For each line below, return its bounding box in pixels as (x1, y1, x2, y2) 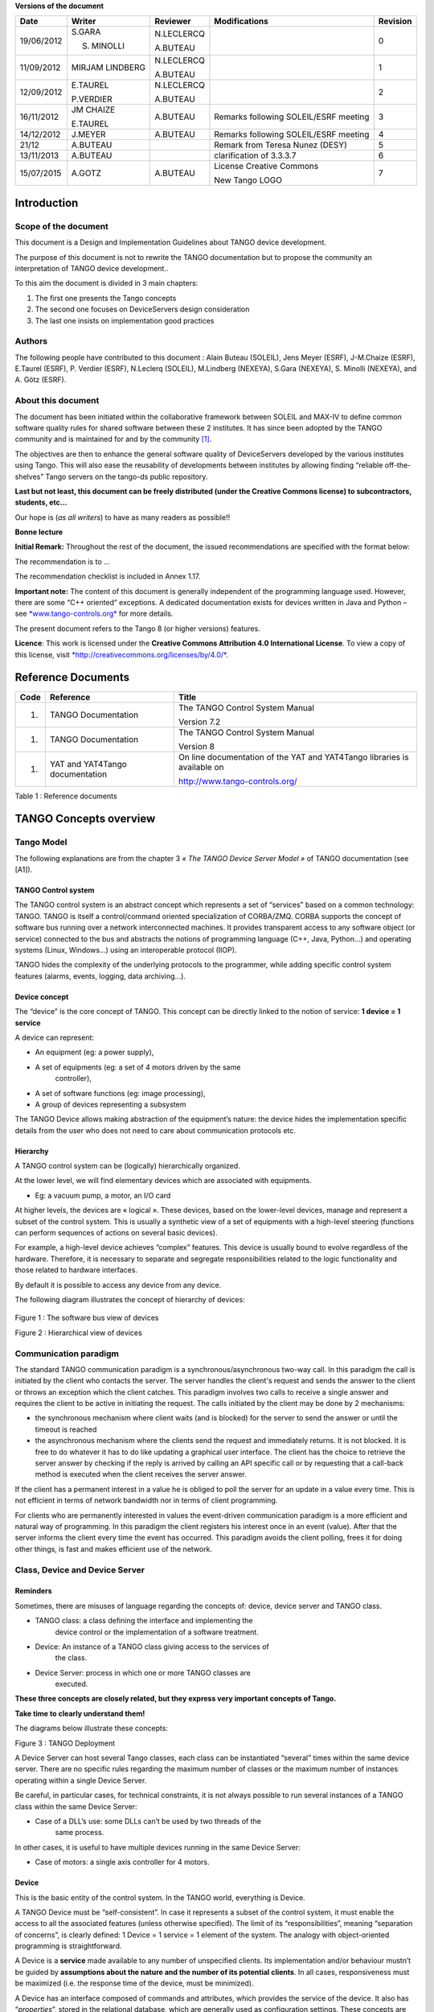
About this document (14, 395, 100, 406)
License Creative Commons (214, 161, 319, 172)
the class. (55, 1653, 88, 1663)
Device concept (14, 992, 69, 1001)
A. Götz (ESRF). (14, 375, 67, 385)
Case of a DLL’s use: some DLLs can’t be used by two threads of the (35, 1816, 261, 1826)
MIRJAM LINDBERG (71, 62, 146, 73)
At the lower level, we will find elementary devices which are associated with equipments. (14, 1176, 312, 1185)
